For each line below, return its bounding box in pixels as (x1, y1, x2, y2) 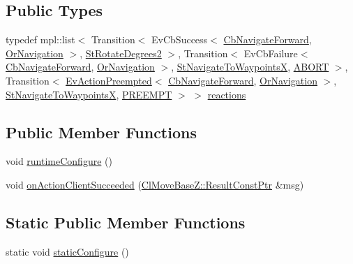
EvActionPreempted (66, 73, 152, 87)
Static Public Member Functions (6, 211, 246, 233)
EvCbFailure (243, 45, 298, 60)
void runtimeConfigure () (6, 154, 112, 168)
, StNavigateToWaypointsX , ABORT (171, 59, 329, 74)
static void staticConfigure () (6, 244, 129, 258)
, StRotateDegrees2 (80, 45, 162, 60)
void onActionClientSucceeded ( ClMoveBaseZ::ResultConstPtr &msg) (6, 177, 304, 191)
